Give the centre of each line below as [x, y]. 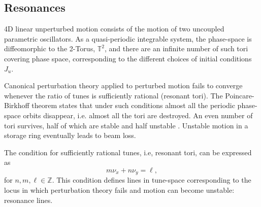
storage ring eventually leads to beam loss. [70, 135]
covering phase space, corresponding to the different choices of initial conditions [128, 58]
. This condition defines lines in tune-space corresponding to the [152, 180]
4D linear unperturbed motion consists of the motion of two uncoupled [114, 29]
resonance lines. [28, 200]
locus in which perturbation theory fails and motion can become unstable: [119, 189]
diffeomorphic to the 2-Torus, [50, 48]
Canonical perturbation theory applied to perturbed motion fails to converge [123, 85]
